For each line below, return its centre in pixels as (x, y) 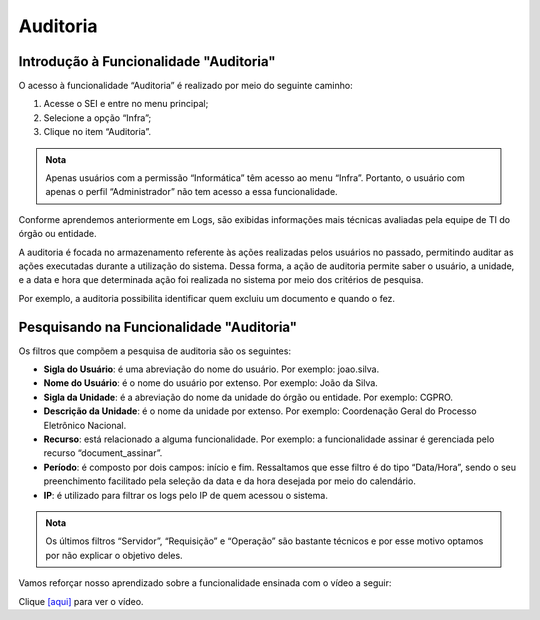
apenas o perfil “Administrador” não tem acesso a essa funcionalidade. (192, 192)
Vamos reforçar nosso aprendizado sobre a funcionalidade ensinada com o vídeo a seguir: (205, 583)
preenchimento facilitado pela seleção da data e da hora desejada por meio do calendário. (230, 481)
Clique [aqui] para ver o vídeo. (81, 601)
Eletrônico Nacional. (85, 425)
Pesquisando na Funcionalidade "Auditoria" (158, 326)
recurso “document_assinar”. (103, 453)
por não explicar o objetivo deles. (114, 555)
